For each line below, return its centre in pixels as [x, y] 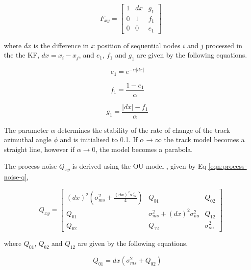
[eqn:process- [228, 165]
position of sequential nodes [139, 45]
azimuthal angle [28, 139]
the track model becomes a [204, 139]
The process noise [30, 165]
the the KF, [22, 55]
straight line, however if [39, 149]
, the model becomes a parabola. [144, 149]
